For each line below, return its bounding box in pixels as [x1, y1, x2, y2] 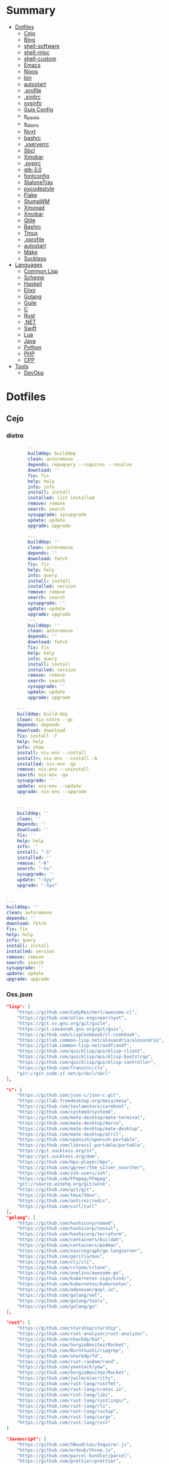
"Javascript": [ [6, 1436, 47, 1442]
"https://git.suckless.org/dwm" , [17, 1153, 100, 1159]
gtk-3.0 [23, 165, 42, 173]
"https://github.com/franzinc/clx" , [17, 1064, 109, 1071]
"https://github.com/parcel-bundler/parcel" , [17, 1453, 133, 1459]
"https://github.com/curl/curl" [17, 1203, 97, 1210]
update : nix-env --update [17, 783, 82, 789]
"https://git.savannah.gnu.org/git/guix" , [17, 1026, 124, 1032]
